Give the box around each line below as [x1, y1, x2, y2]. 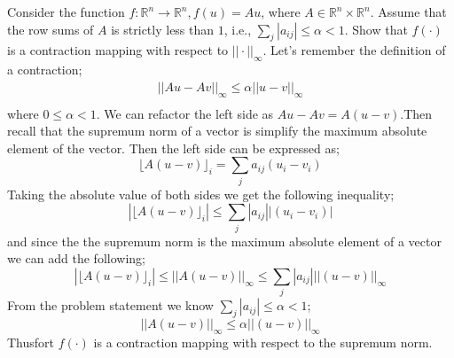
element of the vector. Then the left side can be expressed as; [7, 138, 340, 157]
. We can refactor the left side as [96, 104, 274, 122]
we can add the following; [7, 249, 145, 268]
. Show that [344, 19, 408, 38]
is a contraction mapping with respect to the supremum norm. [93, 332, 433, 351]
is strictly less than [111, 19, 215, 38]
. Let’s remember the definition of [262, 41, 446, 59]
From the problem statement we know [7, 296, 214, 315]
